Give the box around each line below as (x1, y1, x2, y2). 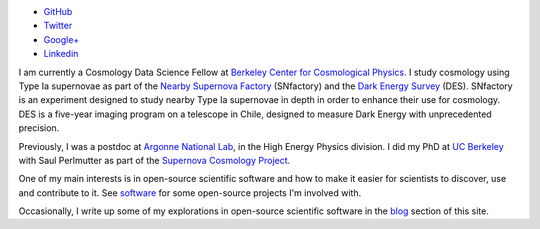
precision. (18, 122, 60, 134)
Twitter (43, 20, 73, 32)
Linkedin (43, 48, 79, 60)
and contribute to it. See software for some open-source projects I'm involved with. (18, 186, 362, 199)
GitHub (43, 6, 73, 17)
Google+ (43, 33, 80, 45)
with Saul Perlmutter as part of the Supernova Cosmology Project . (18, 154, 291, 166)
